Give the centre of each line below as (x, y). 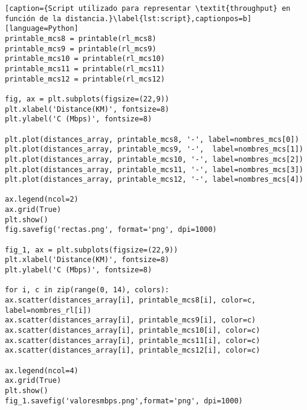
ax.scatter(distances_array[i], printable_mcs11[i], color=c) (133, 340)
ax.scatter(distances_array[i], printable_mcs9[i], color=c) (131, 320)
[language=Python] (42, 29)
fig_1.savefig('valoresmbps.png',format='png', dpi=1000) (124, 401)
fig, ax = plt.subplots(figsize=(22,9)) (87, 99)
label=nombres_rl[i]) (48, 310)
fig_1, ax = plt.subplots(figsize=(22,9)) (92, 250)
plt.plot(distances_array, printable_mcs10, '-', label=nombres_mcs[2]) (154, 159)
